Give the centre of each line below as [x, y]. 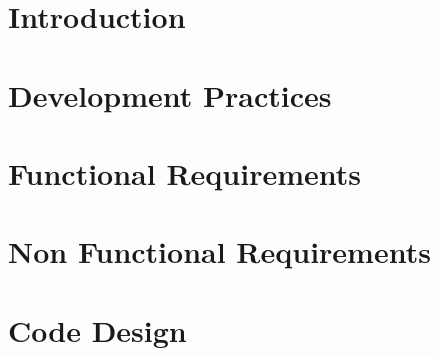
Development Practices [170, 94]
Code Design [97, 329]
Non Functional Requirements [219, 251]
